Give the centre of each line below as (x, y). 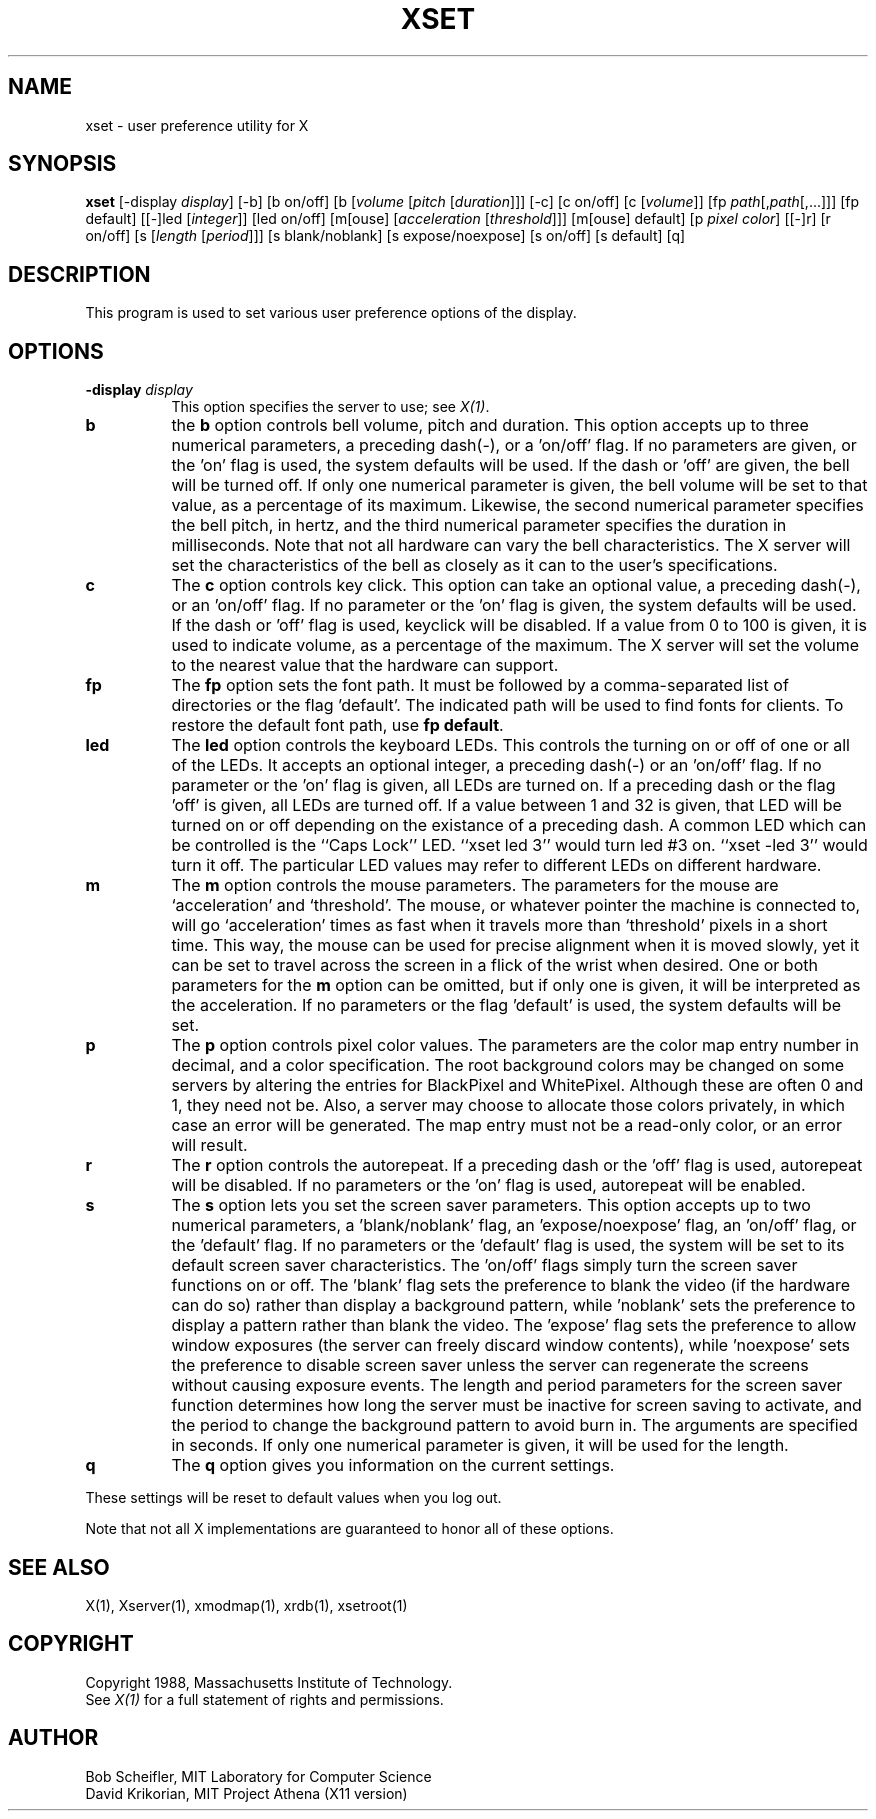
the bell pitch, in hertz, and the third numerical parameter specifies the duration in (479, 525)
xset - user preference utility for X (197, 125)
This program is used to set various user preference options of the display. (331, 313)
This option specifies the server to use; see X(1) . (330, 407)
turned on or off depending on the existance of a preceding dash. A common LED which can (519, 825)
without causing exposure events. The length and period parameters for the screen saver (507, 1385)
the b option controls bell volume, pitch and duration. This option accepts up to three (490, 425)
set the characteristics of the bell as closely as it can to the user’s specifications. (474, 565)
